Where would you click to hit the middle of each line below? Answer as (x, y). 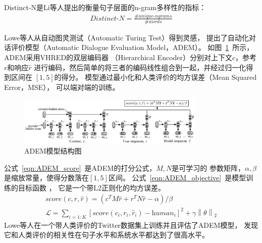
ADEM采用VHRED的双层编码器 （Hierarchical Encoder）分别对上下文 (118, 57)
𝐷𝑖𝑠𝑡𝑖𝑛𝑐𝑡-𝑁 (107, 18)
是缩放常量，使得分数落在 (46, 178)
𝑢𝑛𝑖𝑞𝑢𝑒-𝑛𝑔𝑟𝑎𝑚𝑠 (155, 16)
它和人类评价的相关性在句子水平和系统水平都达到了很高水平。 (107, 235)
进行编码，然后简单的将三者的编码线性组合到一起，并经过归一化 (140, 67)
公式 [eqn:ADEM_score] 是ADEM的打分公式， (80, 167)
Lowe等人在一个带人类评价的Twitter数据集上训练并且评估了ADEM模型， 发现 (131, 225)
